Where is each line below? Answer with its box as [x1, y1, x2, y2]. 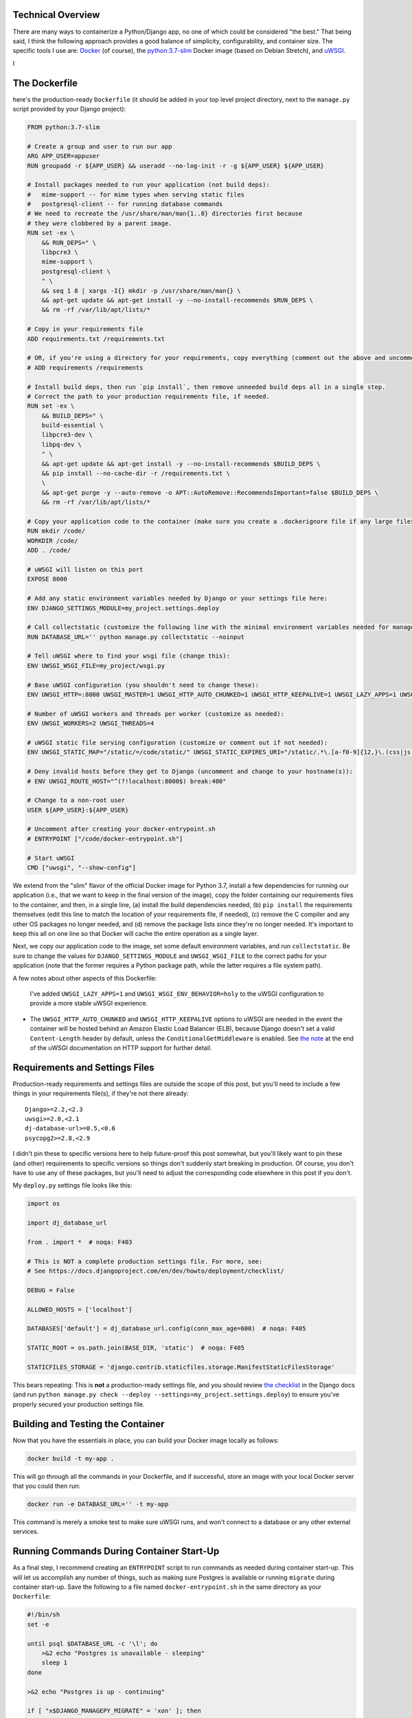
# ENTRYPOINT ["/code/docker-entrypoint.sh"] [27, 835, 183, 843]
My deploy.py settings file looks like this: [12, 1181, 133, 1190]
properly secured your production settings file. [12, 1400, 145, 1408]
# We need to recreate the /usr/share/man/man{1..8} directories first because [27, 210, 303, 218]
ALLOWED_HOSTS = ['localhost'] [27, 1306, 133, 1313]
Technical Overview [12, 9, 100, 21]
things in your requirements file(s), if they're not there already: [12, 1089, 189, 1097]
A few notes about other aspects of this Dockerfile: [12, 974, 157, 982]
